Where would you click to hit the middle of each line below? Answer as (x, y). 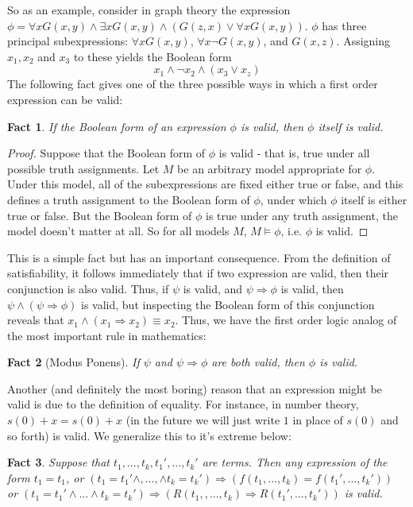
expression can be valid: (65, 99)
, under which (293, 199)
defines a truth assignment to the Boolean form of (129, 199)
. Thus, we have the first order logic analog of (286, 320)
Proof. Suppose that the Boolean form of (106, 153)
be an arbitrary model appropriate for (270, 168)
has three (344, 25)
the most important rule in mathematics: (107, 335)
